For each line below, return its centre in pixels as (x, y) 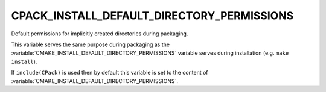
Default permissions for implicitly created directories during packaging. (100, 34)
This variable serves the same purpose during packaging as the (91, 44)
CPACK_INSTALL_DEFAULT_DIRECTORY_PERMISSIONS (152, 16)
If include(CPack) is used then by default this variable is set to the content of (110, 73)
